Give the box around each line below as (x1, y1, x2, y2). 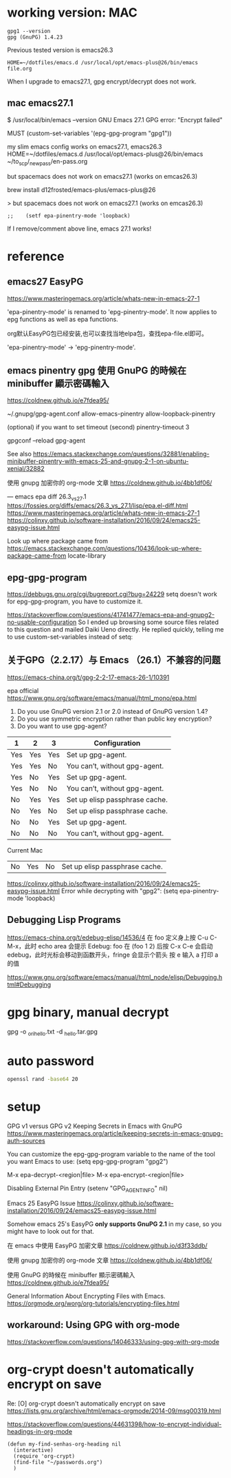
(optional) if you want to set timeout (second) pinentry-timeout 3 (7, 423, 190, 431)
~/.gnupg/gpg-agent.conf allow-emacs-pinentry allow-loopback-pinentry (7, 409, 216, 418)
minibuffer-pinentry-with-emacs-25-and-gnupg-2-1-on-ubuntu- (7, 457, 189, 465)
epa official (7, 686, 39, 694)
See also (7, 450, 32, 458)
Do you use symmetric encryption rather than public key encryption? (16, 714, 212, 723)
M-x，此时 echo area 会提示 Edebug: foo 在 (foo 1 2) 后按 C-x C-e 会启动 (7, 942, 213, 950)
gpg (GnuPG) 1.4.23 (7, 33, 63, 41)
